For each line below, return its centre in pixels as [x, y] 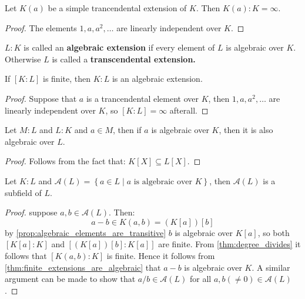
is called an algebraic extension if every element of [119, 47]
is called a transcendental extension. [124, 59]
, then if [127, 130]
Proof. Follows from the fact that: [65, 161]
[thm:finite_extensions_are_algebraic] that [83, 267]
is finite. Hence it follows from [161, 255]
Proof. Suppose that [41, 98]
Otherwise [23, 59]
